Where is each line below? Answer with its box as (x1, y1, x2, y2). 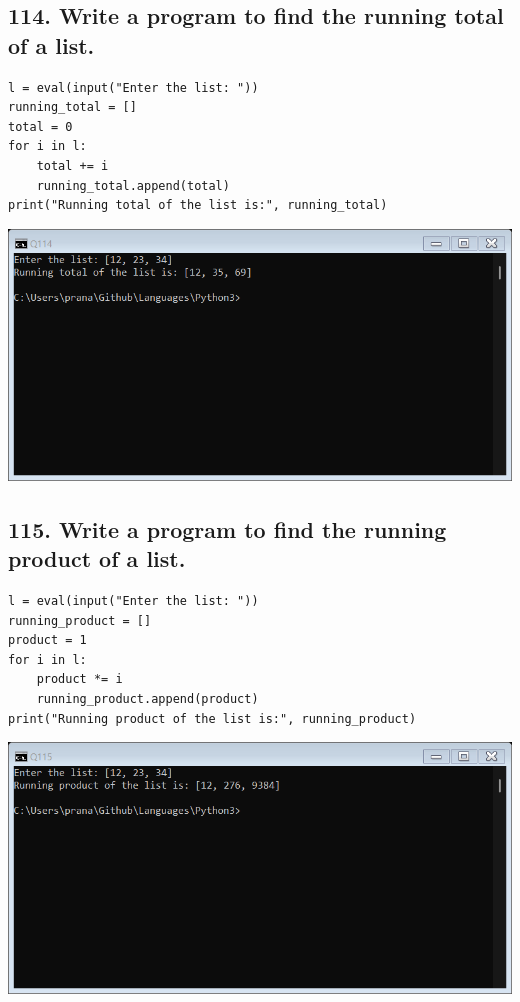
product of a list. (8, 543, 186, 574)
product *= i (36, 672, 123, 687)
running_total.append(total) (36, 178, 230, 193)
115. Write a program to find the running (8, 513, 447, 544)
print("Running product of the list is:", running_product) (8, 711, 417, 726)
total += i (36, 158, 109, 173)
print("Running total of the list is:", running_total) (8, 198, 388, 213)
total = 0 (8, 119, 73, 134)
